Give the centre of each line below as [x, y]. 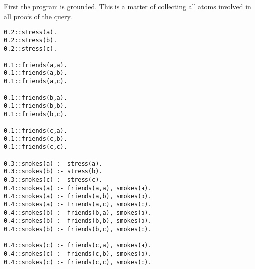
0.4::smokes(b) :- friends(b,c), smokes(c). [78, 229]
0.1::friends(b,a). [36, 98]
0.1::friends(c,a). [36, 131]
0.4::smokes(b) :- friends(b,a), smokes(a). [78, 213]
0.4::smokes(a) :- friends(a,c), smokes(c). [78, 204]
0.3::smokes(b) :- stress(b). [53, 172]
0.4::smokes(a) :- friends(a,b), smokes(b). [78, 196]
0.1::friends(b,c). [36, 114]
